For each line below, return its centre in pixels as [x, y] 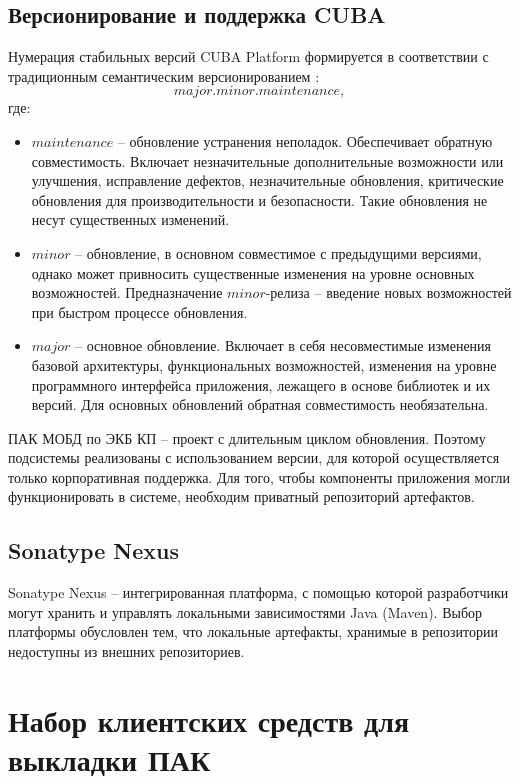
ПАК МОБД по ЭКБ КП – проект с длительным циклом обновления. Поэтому [247, 437]
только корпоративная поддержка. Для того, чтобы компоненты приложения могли [259, 476]
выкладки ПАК [109, 759]
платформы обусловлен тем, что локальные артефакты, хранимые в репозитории [253, 631]
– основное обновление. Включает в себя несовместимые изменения [283, 345]
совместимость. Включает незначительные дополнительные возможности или [267, 160]
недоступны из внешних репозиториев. [126, 651]
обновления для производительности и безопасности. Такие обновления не [259, 199]
